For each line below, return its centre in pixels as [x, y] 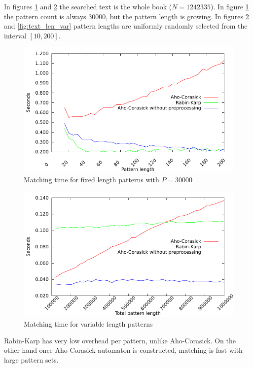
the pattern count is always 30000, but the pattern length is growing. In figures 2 [126, 16]
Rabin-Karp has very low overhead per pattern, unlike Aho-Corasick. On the [120, 340]
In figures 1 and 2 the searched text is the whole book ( [88, 6]
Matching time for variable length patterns [88, 323]
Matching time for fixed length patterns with [91, 180]
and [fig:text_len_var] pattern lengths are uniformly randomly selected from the [126, 26]
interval [15, 35]
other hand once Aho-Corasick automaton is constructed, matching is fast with [123, 350]
